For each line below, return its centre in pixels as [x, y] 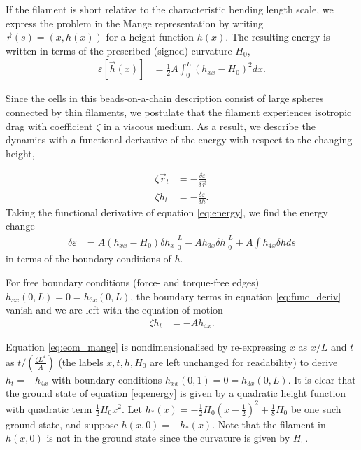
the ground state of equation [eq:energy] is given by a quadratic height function [176, 393]
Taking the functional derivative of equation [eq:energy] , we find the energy [167, 212]
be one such [316, 408]
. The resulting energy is [278, 37]
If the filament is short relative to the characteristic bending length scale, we [170, 9]
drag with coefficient [49, 126]
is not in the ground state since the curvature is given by [168, 438]
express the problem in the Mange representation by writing [134, 23]
